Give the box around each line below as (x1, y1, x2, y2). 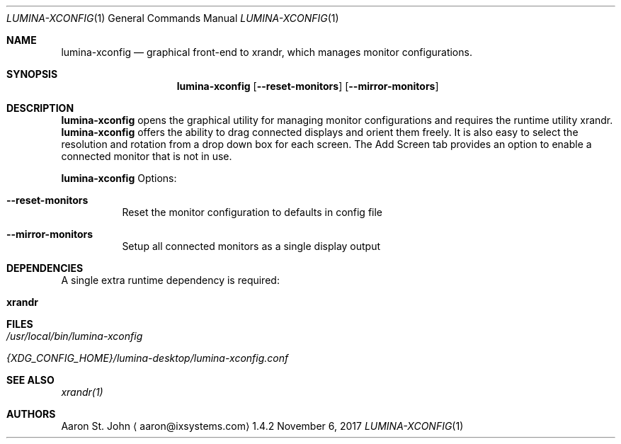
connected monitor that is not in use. (61, 150, 232, 162)
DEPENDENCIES (6, 262, 84, 274)
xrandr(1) (61, 386, 103, 398)
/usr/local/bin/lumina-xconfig (6, 330, 143, 342)
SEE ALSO (6, 374, 55, 386)
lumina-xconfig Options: (61, 172, 177, 184)
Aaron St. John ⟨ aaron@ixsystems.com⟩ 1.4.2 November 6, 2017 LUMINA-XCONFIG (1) (61, 420, 464, 432)
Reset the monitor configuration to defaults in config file (122, 206, 383, 218)
